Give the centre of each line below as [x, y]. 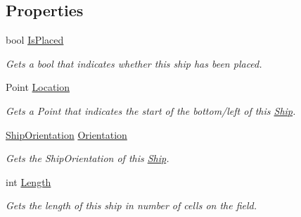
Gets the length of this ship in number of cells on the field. [132, 205]
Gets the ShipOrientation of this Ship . [88, 158]
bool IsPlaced [35, 40]
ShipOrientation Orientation [66, 134]
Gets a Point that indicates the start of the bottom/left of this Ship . [151, 110]
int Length [28, 181]
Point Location [38, 87]
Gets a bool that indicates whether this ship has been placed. [134, 63]
